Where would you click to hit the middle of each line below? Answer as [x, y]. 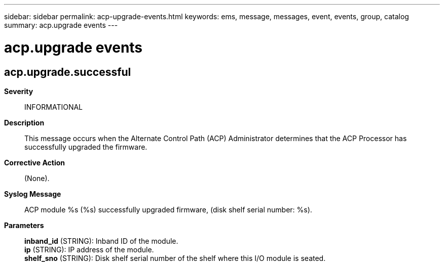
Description [24, 122]
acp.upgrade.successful [68, 72]
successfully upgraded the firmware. [86, 147]
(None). [37, 178]
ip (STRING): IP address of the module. [89, 249]
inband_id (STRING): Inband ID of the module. [101, 241]
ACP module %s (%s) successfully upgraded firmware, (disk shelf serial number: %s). [168, 209]
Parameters [24, 225]
